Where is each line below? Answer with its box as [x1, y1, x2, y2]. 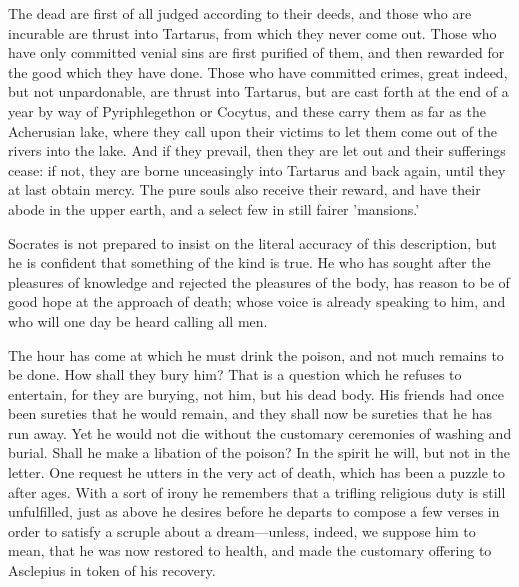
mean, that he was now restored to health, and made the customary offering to [8, 540, 492, 561]
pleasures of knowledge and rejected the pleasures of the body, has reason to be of [8, 271, 510, 292]
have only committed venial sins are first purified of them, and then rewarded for [8, 42, 505, 63]
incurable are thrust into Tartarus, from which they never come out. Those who [8, 22, 497, 43]
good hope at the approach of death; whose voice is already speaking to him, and [8, 291, 506, 312]
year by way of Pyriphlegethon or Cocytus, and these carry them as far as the [8, 100, 486, 121]
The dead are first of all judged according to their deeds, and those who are [8, 3, 472, 23]
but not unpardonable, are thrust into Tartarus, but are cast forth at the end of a [8, 81, 509, 102]
